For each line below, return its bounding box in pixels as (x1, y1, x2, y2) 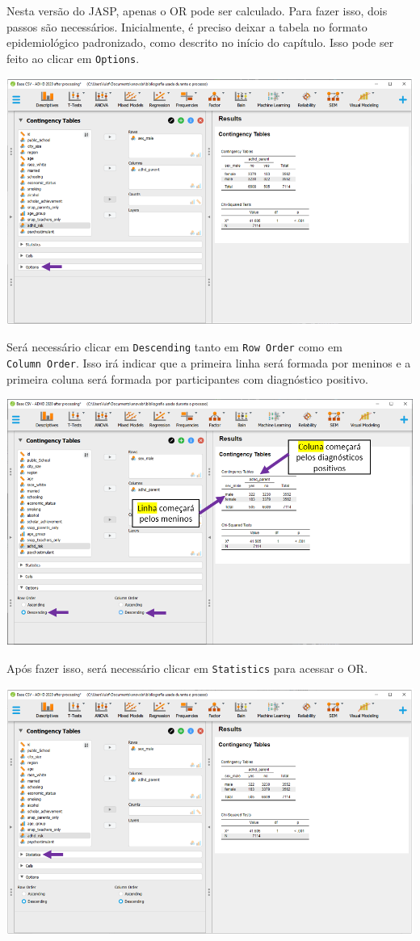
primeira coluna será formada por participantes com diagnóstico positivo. (6, 370, 368, 387)
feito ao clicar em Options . (6, 49, 140, 66)
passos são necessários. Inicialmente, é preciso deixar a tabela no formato (6, 18, 367, 35)
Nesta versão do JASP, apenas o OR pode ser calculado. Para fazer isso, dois (6, 2, 388, 19)
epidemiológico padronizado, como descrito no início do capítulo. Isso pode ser (6, 34, 394, 51)
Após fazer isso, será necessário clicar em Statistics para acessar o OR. (6, 660, 368, 677)
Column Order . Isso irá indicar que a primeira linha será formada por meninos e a (6, 355, 411, 372)
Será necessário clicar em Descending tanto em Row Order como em (6, 338, 342, 355)
